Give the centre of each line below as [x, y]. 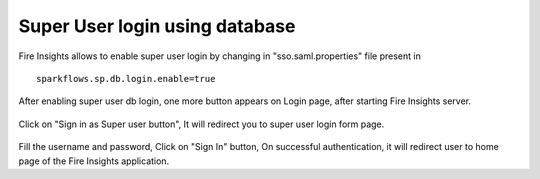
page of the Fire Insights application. [94, 161]
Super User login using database [157, 26]
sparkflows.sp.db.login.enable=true [126, 78]
